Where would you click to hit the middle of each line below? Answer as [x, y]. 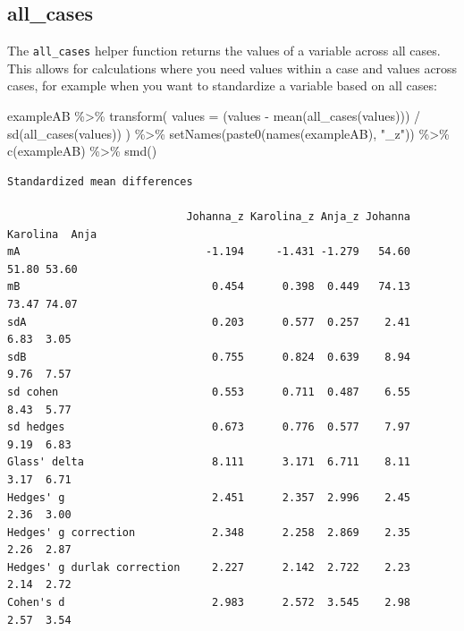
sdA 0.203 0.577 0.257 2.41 [209, 322]
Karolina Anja [52, 234]
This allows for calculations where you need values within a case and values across [232, 68]
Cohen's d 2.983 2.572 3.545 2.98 [209, 603]
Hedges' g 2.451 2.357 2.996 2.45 [209, 497]
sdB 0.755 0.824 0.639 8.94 [209, 357]
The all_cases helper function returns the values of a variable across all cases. [224, 51]
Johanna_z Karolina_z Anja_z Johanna [299, 217]
